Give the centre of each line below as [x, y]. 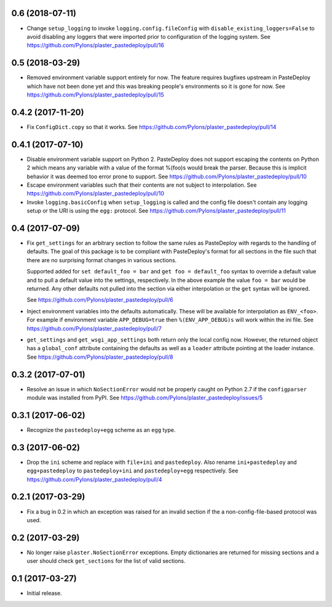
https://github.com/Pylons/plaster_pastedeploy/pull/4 [94, 479]
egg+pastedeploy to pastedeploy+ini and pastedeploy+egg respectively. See [132, 471]
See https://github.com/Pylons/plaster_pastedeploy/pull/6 [100, 300]
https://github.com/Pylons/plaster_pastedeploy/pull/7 [94, 328]
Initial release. [44, 593]
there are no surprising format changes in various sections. [102, 260]
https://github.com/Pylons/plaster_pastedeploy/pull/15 [95, 95]
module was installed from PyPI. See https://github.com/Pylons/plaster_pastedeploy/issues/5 [145, 398]
